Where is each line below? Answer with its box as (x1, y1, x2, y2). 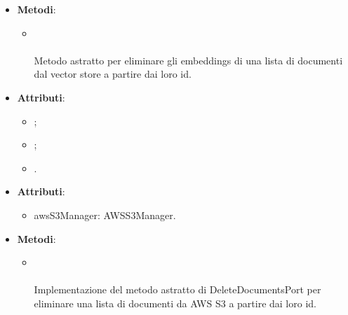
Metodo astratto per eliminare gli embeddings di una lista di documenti (34, 52, 343, 67)
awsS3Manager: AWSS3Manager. (34, 207, 176, 222)
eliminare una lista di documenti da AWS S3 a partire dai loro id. (34, 295, 316, 310)
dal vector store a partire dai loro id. (34, 66, 192, 81)
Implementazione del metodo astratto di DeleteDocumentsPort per (34, 282, 321, 297)
